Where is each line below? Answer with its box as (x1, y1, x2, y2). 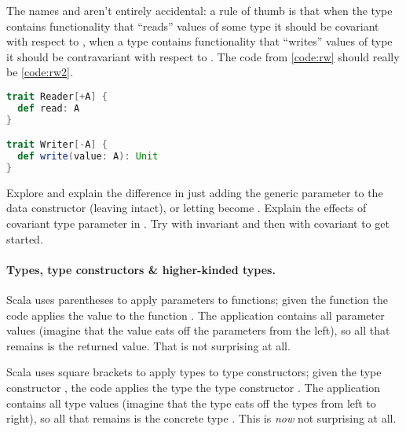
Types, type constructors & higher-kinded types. (6, 261, 276, 277)
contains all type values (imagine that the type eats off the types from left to (6, 394, 376, 411)
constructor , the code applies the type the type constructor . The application (6, 379, 380, 396)
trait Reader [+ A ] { (6, 90, 108, 102)
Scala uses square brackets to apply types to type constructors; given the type (6, 364, 382, 380)
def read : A (17, 102, 80, 114)
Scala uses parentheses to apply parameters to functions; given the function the (6, 291, 388, 308)
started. (6, 230, 43, 247)
